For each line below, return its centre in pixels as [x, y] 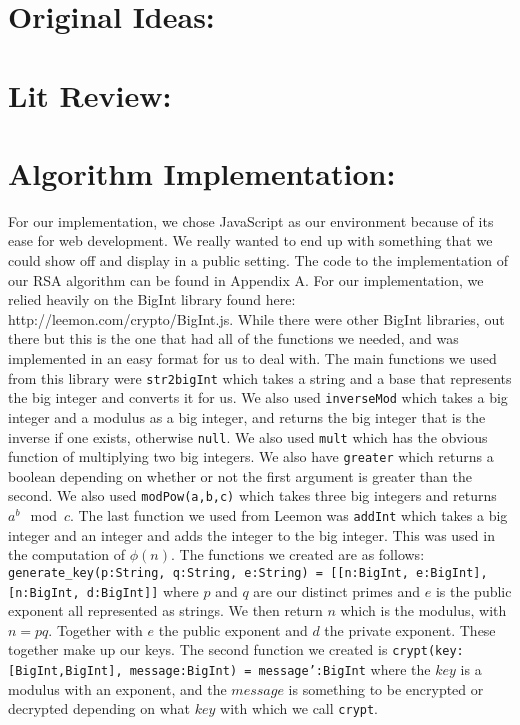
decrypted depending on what [99, 708]
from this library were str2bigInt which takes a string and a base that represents [260, 377]
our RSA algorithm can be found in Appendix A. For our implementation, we [246, 279]
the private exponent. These [410, 629]
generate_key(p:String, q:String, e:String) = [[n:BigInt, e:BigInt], [248, 572]
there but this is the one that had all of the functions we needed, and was [233, 338]
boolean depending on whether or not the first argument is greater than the [240, 475]
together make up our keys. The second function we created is [198, 649]
